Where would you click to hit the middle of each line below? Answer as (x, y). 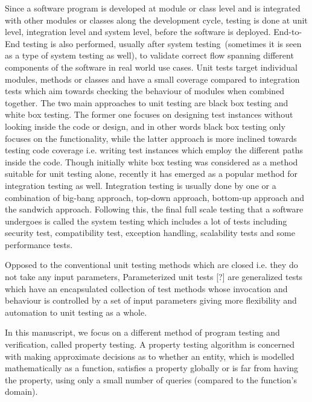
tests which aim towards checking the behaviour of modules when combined (145, 91)
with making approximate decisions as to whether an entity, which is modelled (150, 356)
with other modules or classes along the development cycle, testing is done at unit (156, 20)
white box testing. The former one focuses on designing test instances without (149, 114)
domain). (21, 391)
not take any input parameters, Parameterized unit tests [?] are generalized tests (154, 277)
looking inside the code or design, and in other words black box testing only (145, 126)
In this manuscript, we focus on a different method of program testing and (142, 332)
